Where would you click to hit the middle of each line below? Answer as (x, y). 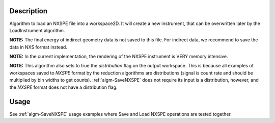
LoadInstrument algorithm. (37, 30)
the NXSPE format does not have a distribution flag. (63, 87)
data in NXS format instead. (38, 47)
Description (29, 11)
